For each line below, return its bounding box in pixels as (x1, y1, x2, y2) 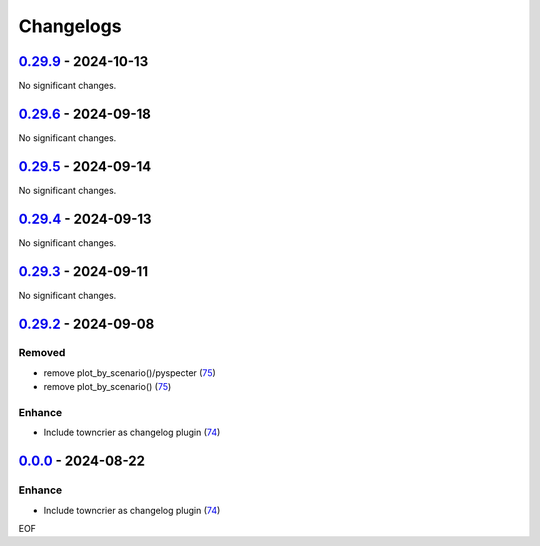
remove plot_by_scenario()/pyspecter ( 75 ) (43, 366, 217, 379)
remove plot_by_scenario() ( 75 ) (43, 381, 172, 393)
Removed (18, 346, 66, 360)
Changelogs (18, 15, 122, 37)
